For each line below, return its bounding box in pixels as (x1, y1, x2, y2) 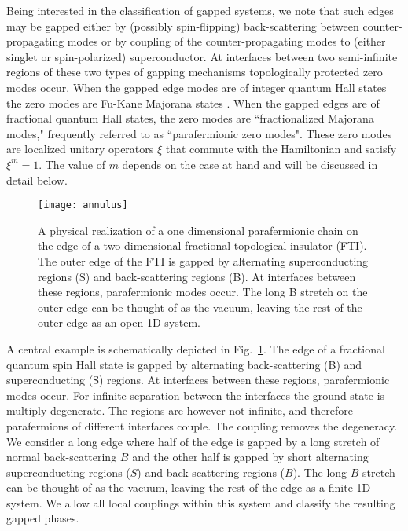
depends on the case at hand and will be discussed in (122, 156, 378, 172)
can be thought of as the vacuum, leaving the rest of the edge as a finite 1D (6, 479, 371, 496)
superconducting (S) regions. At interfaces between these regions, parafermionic (6, 372, 390, 388)
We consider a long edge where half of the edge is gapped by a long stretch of (6, 433, 380, 449)
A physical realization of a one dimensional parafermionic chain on (38, 222, 358, 238)
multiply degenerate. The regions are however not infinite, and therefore (6, 402, 353, 419)
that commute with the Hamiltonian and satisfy (165, 141, 397, 157)
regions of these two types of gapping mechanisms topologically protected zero (6, 64, 383, 80)
